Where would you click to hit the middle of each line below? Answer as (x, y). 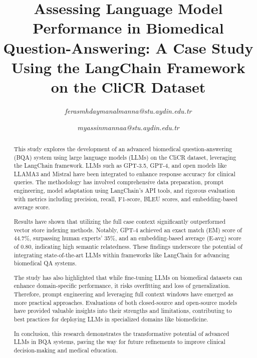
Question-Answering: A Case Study (128, 47)
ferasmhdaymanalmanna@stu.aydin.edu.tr (128, 110)
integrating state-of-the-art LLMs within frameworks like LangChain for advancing (122, 255)
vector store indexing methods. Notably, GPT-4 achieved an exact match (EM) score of (128, 230)
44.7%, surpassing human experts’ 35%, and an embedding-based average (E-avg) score (127, 238)
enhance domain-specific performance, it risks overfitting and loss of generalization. (122, 286)
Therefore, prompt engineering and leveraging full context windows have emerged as (123, 294)
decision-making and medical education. (66, 350)
